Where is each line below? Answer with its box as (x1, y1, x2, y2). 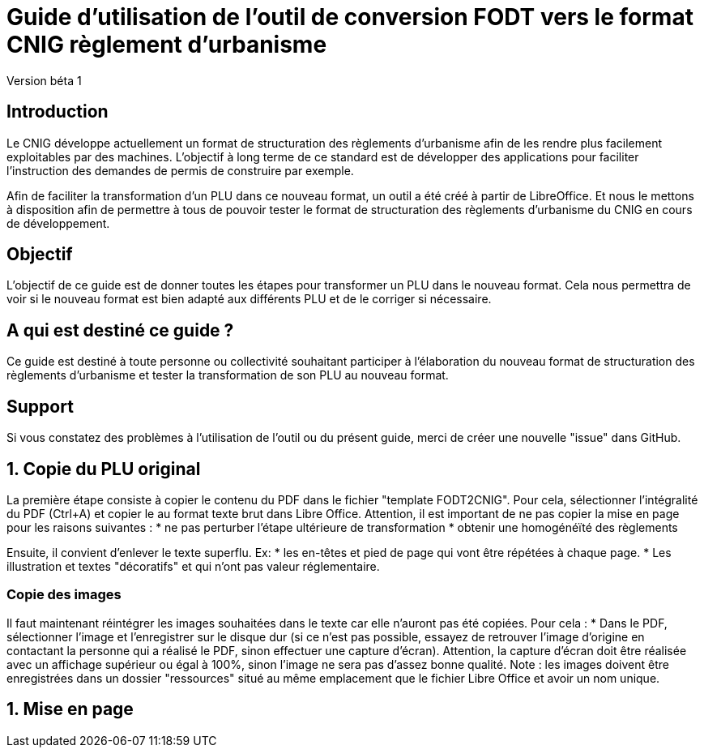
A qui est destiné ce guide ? (6, 319, 234, 341)
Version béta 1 (6, 73, 82, 88)
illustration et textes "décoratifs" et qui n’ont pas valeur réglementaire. (6, 559, 380, 573)
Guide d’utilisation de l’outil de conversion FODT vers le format (6, 3, 693, 31)
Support (6, 396, 74, 417)
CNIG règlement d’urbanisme (6, 31, 327, 58)
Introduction (6, 101, 109, 122)
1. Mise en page (6, 699, 134, 720)
